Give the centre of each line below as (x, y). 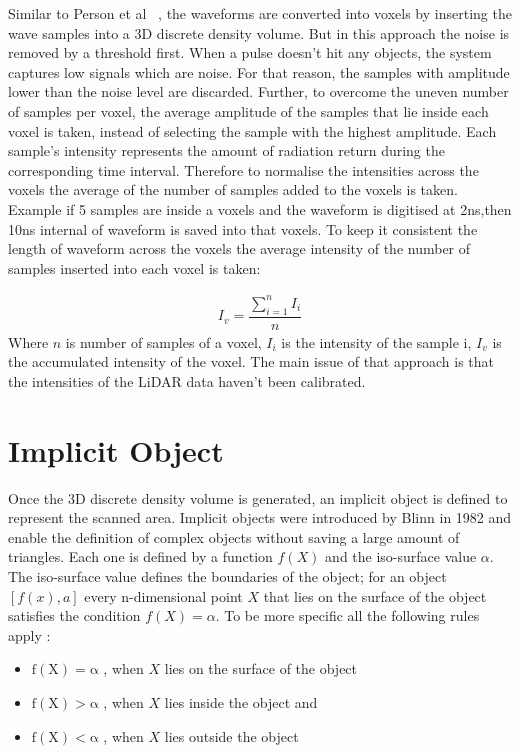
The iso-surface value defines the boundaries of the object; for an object (227, 575)
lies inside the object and (241, 701)
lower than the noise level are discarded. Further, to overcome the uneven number (258, 91)
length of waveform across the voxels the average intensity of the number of (239, 248)
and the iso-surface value (401, 556)
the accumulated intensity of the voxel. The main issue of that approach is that (251, 361)
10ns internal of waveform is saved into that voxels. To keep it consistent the (243, 228)
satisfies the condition (74, 615)
